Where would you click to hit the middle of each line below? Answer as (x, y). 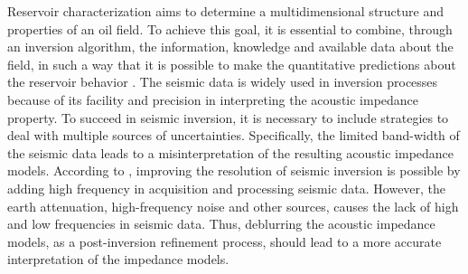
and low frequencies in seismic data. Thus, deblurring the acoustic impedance (221, 224)
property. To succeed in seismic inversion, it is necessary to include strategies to (228, 117)
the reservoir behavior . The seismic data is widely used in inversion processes (223, 82)
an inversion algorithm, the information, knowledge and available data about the (230, 47)
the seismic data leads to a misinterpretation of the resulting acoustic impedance (231, 152)
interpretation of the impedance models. (118, 259)
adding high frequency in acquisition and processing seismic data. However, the (227, 188)
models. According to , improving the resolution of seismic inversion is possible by (234, 170)
